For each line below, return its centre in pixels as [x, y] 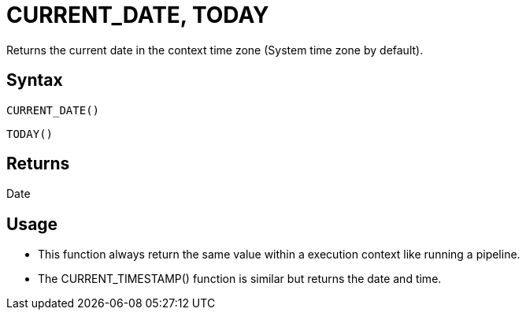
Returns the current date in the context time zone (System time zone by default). [215, 50]
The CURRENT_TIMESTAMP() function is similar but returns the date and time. [240, 279]
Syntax [35, 80]
